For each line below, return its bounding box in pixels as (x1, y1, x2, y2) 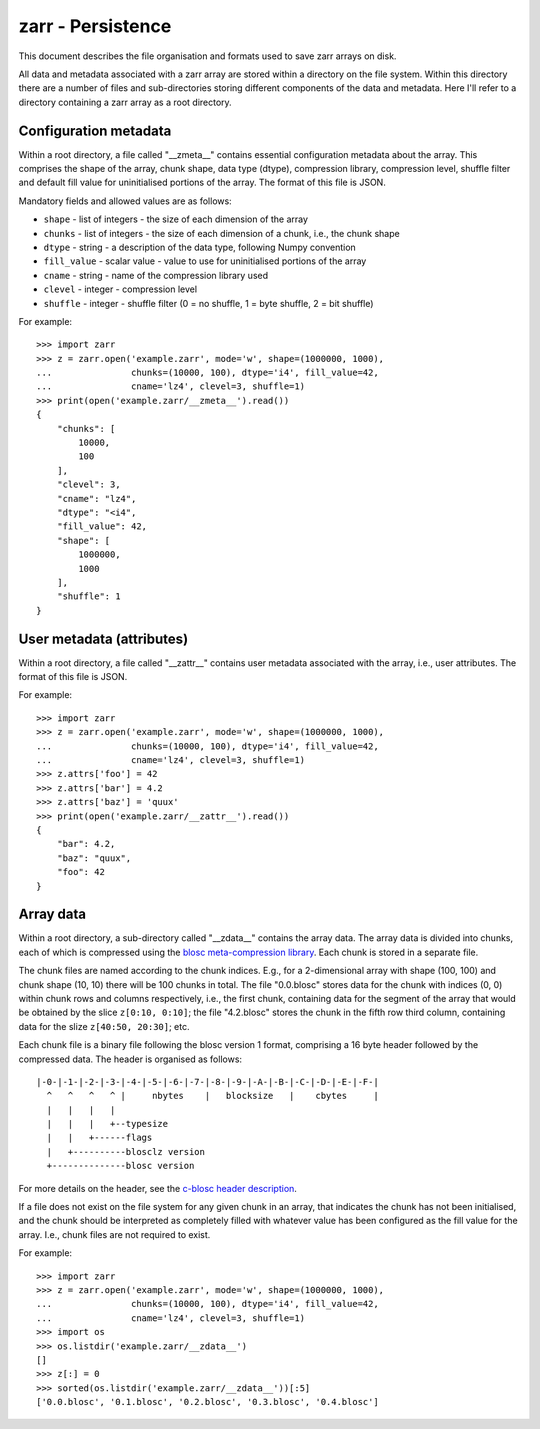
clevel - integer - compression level (43, 283, 198, 295)
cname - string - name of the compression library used (43, 269, 269, 281)
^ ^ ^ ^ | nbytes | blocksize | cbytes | (46, 1090, 379, 1102)
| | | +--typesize (46, 1118, 169, 1130)
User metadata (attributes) (18, 630, 189, 647)
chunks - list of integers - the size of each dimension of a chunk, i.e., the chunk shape (43, 227, 400, 239)
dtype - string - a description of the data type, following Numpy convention (43, 241, 357, 253)
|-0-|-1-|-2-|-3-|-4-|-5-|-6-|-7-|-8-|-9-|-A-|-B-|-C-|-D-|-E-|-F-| (36, 1076, 379, 1087)
